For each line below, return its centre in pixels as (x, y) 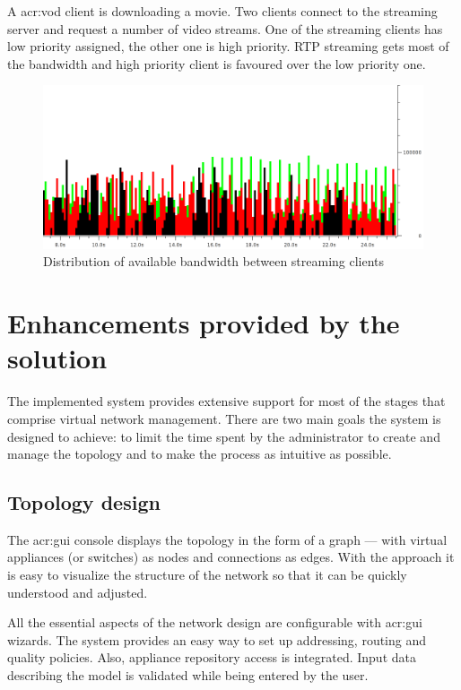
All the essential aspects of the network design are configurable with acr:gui (215, 622)
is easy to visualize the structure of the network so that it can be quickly (207, 575)
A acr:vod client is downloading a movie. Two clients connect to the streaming (222, 11)
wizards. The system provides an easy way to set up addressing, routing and (217, 639)
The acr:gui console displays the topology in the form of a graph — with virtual (227, 539)
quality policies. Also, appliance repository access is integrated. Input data (212, 657)
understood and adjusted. (78, 592)
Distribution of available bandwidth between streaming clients (214, 261)
